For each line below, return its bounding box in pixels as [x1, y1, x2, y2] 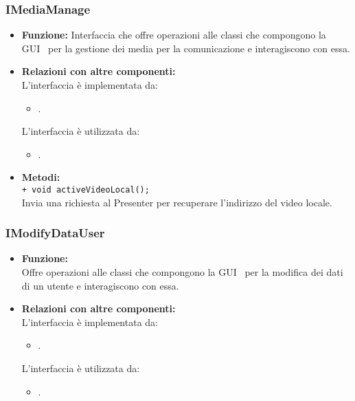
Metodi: [21, 170, 60, 184]
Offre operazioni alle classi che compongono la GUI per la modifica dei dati [21, 265, 343, 279]
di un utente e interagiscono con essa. [21, 278, 179, 292]
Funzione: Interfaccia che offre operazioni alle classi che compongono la [21, 28, 326, 42]
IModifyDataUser [5, 224, 105, 241]
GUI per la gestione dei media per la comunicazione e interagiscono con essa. [21, 41, 350, 55]
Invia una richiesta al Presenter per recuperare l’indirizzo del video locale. [21, 195, 332, 209]
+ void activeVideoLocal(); [21, 184, 150, 195]
